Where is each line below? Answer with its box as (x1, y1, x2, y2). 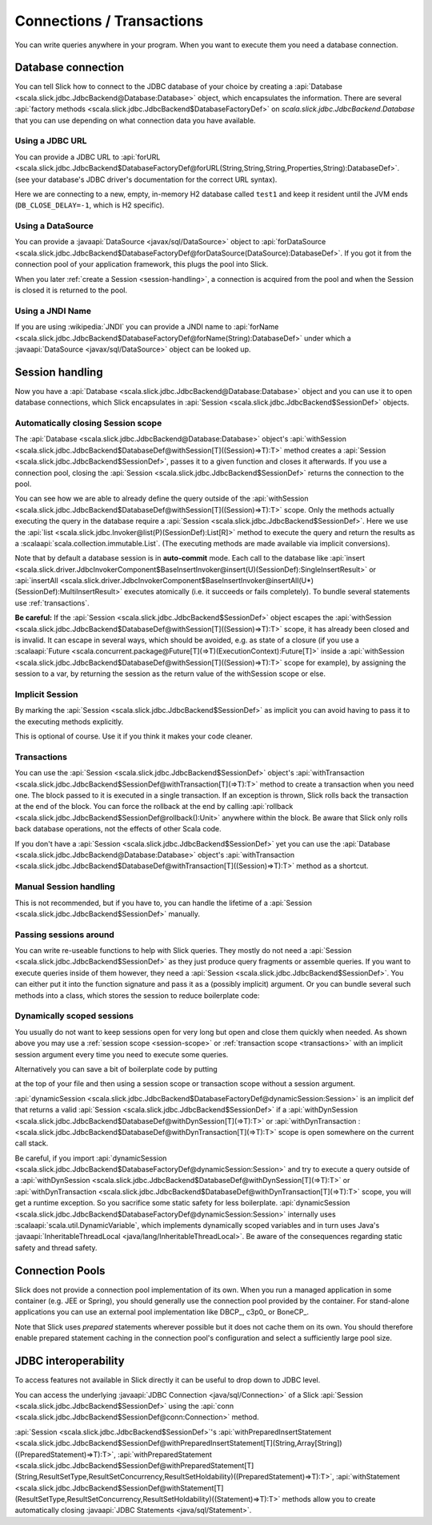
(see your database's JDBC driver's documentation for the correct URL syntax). (14, 175, 278, 184)
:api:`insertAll (14, 576, 59, 585)
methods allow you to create (282, 1495, 376, 1504)
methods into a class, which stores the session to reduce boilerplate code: (14, 990, 260, 1000)
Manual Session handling (14, 881, 115, 892)
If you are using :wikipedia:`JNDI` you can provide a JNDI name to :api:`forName (14, 322, 279, 332)
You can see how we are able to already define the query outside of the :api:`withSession (14, 493, 309, 504)
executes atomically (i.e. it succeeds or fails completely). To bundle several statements (124, 587, 410, 597)
